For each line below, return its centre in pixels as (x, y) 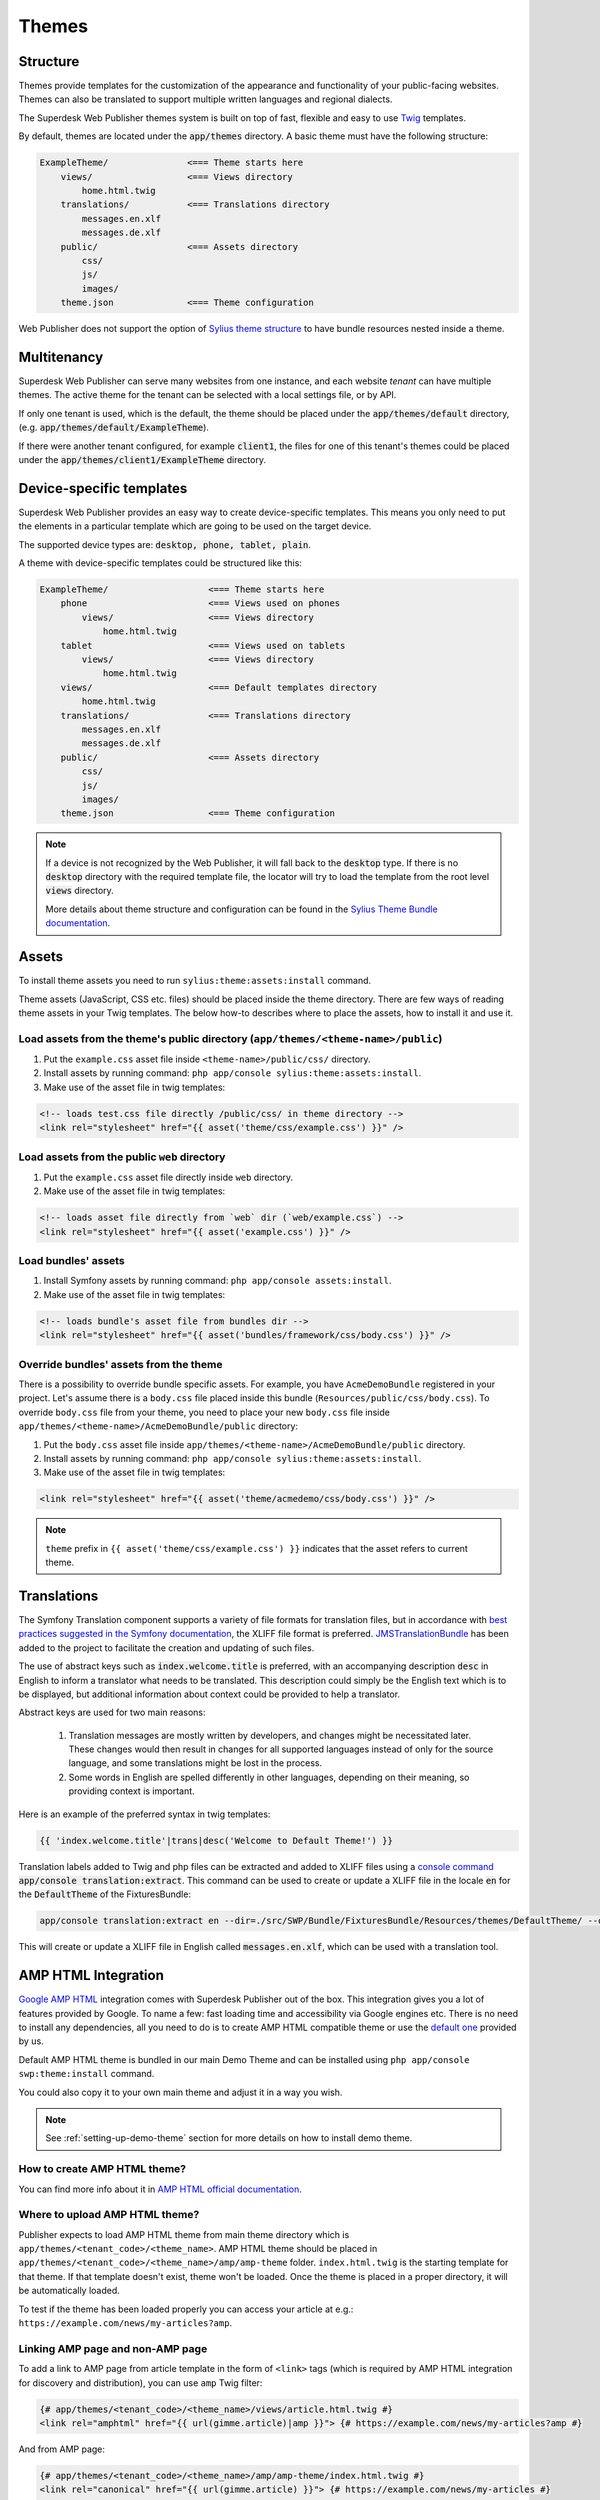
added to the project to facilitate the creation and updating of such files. (166, 1647)
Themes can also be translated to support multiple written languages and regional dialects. (205, 99)
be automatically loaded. (69, 2291)
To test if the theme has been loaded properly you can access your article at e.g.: (186, 2309)
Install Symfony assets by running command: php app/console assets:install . (217, 1281)
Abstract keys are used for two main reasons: (112, 1712)
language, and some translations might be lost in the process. (195, 1763)
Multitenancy (61, 356)
